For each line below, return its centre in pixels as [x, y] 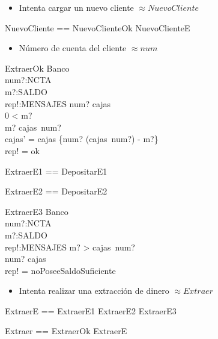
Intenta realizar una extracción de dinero [94, 291]
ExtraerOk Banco [37, 68]
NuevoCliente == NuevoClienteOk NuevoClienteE [98, 27]
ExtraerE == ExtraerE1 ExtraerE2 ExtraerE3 [91, 310]
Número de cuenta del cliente [73, 48]
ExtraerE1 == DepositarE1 [56, 171]
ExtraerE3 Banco [37, 211]
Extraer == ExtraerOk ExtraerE [66, 331]
